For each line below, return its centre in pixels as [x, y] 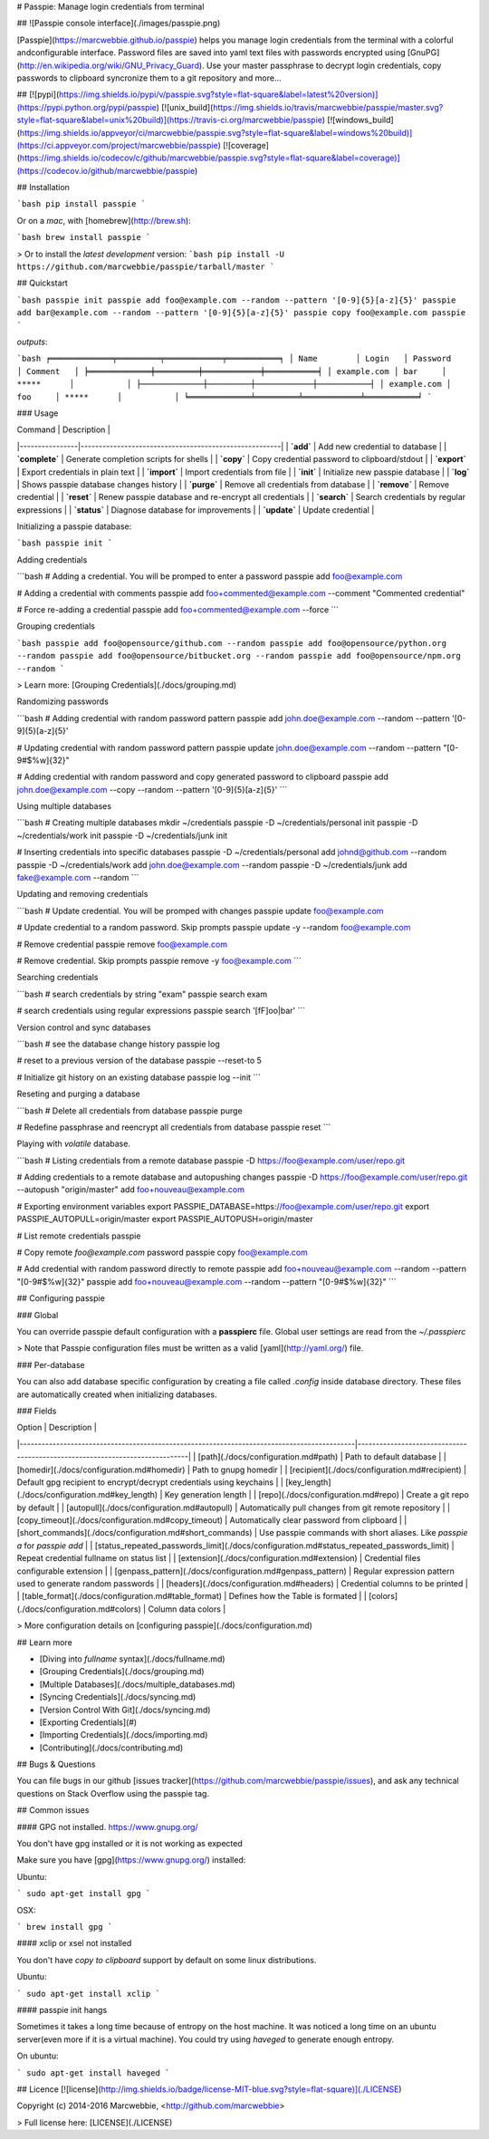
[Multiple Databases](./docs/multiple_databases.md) [137, 1684]
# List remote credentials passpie [79, 1236]
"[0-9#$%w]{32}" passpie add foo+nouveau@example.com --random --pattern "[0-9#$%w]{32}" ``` [207, 1281]
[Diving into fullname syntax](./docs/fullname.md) [132, 1659]
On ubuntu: [38, 2056]
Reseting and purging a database [78, 1094]
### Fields [37, 1411]
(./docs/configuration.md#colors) [79, 1609]
